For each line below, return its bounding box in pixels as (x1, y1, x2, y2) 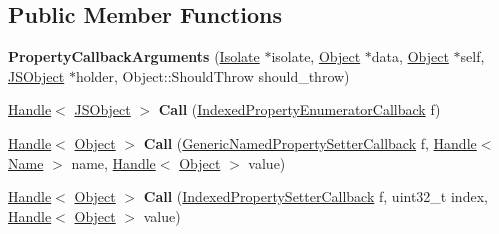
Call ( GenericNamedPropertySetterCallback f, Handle (143, 132, 477, 153)
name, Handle (71, 152, 156, 173)
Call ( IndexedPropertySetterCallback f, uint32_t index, (143, 186, 488, 207)
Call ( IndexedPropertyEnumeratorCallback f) (158, 99, 441, 120)
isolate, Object (271, 46, 361, 67)
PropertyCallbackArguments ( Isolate (8, 46, 260, 67)
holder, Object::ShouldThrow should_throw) (75, 65, 350, 86)
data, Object (371, 46, 449, 67)
